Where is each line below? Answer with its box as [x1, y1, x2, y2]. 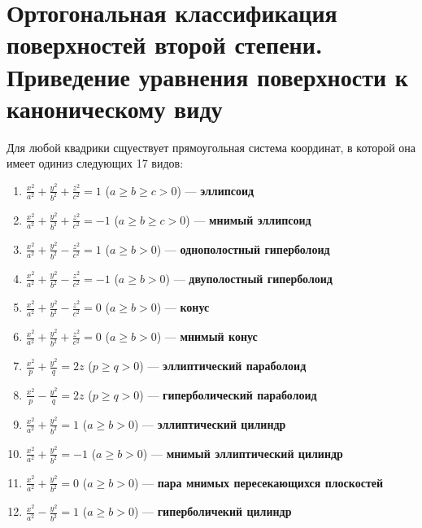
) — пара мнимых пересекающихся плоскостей [133, 473, 384, 491]
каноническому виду [7, 91, 223, 124]
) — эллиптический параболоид [139, 357, 307, 374]
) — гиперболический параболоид [139, 386, 317, 403]
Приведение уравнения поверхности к [7, 59, 408, 93]
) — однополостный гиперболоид [156, 240, 330, 257]
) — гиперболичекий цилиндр [133, 503, 292, 520]
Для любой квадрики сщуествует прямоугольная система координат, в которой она [7, 138, 416, 155]
